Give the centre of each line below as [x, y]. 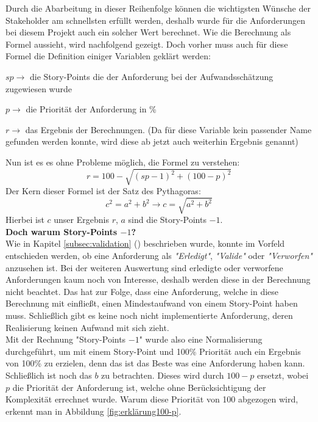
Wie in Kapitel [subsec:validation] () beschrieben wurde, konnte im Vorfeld [145, 243]
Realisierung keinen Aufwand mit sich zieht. [87, 327]
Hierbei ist [25, 220]
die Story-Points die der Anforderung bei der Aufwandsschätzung [152, 76]
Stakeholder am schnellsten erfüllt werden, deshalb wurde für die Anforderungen [156, 20]
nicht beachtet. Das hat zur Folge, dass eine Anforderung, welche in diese [142, 291]
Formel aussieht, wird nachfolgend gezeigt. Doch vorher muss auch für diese [147, 44]
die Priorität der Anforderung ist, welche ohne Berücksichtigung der [139, 387]
